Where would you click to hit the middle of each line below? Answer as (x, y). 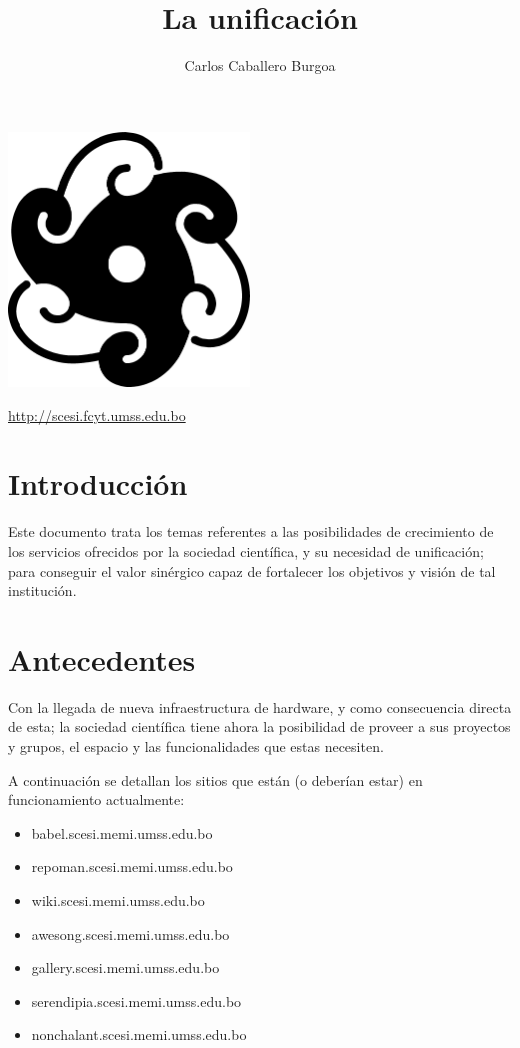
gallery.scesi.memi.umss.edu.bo (125, 967)
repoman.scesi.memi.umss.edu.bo (132, 866)
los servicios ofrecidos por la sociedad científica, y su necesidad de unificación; (246, 550)
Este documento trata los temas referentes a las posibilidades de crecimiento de (251, 531)
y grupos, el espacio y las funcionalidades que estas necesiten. (196, 746)
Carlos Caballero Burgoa (260, 65)
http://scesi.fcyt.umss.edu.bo (97, 414)
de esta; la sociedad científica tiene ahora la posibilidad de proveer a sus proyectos (259, 726)
